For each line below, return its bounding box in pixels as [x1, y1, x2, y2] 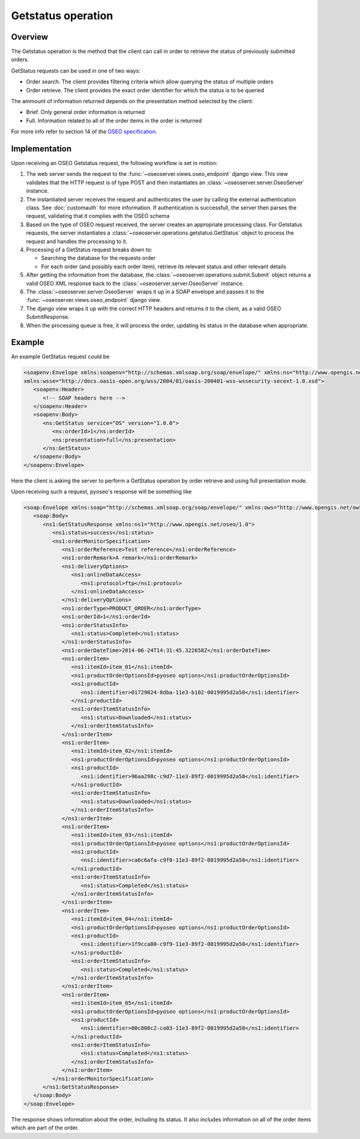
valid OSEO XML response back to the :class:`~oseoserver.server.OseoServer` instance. [26, 280, 244, 287]
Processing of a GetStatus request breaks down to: [26, 246, 152, 253]
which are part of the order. [11, 1124, 79, 1131]
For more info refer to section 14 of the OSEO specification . [11, 128, 157, 135]
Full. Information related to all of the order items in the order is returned [26, 117, 202, 124]
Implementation [11, 144, 72, 154]
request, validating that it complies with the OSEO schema [26, 212, 170, 220]
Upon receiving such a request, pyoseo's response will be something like [11, 488, 192, 495]
